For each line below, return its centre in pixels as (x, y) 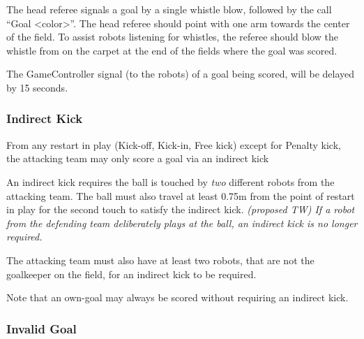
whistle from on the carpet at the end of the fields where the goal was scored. (172, 50)
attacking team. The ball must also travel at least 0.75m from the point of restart (181, 195)
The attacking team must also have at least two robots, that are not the (160, 260)
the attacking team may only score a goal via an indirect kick (138, 158)
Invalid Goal (41, 328)
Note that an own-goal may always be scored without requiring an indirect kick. (177, 297)
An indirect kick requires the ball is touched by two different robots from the (170, 181)
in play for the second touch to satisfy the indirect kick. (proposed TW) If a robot (181, 209)
